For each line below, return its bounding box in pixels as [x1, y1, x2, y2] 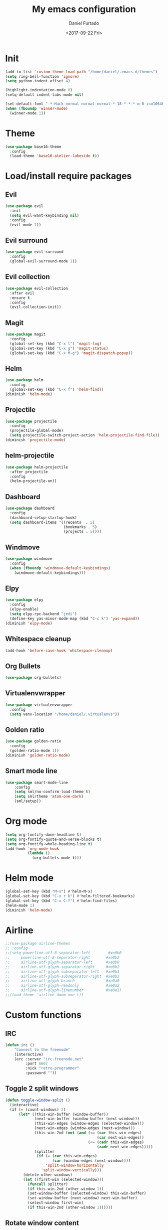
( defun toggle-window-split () [5, 1098, 70, 1103]
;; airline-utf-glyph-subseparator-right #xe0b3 [5, 974, 120, 979]
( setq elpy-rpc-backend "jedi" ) [9, 611, 77, 617]
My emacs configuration [31, 4, 136, 15]
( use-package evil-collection [5, 286, 68, 291]
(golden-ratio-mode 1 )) [9, 748, 59, 753]
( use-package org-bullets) [5, 675, 61, 680]
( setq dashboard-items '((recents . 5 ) [9, 520, 95, 525]
